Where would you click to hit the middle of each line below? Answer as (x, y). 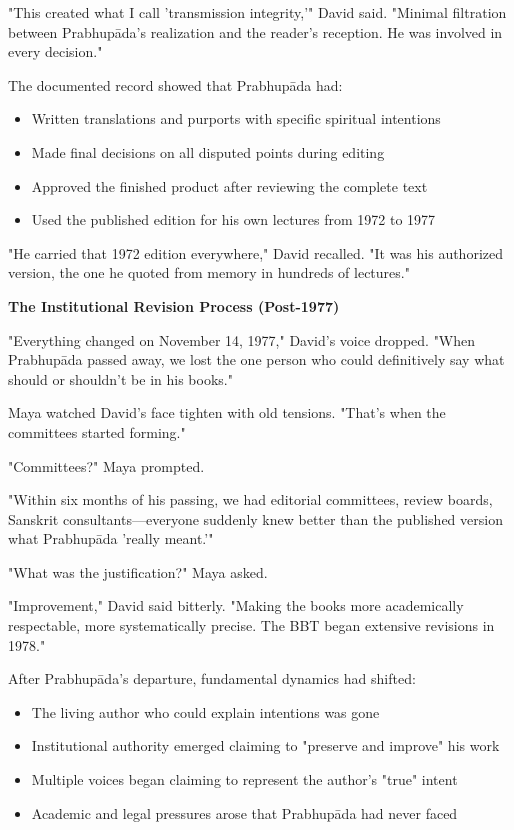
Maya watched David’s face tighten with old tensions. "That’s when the (227, 412)
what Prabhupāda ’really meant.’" (111, 538)
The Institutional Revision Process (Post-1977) (174, 305)
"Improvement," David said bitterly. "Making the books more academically (236, 605)
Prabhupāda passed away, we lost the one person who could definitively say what (256, 359)
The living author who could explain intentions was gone (205, 711)
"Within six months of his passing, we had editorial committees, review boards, (250, 499)
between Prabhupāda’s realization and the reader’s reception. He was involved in (255, 31)
